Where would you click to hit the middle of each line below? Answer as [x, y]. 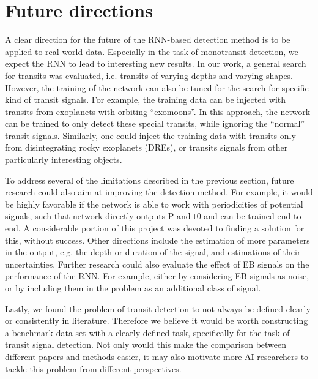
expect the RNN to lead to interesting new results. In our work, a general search [156, 63]
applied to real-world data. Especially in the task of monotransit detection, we [152, 51]
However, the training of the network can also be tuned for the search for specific [157, 87]
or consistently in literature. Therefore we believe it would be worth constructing [157, 321]
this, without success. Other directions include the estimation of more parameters [157, 240]
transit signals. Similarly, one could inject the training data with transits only [150, 135]
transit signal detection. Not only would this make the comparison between [146, 344]
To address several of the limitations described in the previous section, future [150, 180]
